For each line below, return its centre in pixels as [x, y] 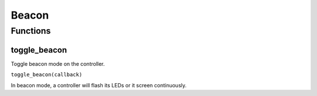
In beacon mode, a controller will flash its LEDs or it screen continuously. [99, 85]
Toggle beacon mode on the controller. [58, 63]
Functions [31, 31]
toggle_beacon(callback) [46, 75]
